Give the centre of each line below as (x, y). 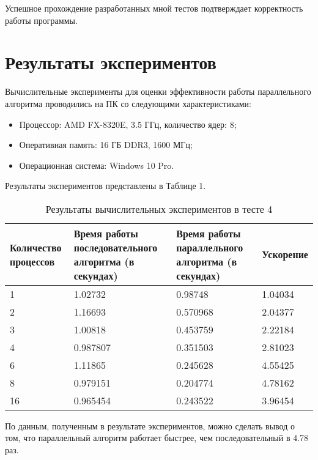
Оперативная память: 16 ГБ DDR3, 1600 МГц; (106, 145)
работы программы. (41, 20)
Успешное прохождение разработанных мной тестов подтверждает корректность (154, 8)
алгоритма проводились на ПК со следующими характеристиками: (128, 103)
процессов (32, 261)
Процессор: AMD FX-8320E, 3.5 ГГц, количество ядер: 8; (128, 124)
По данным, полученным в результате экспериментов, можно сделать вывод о (150, 425)
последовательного (116, 247)
